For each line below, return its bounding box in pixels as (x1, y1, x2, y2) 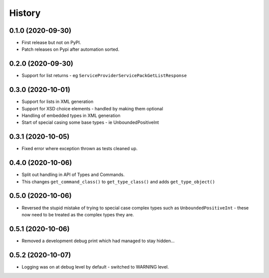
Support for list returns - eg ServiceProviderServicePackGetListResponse (21, 73, 187, 79)
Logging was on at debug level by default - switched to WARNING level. (21, 264, 169, 270)
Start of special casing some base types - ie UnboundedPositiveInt (21, 119, 159, 125)
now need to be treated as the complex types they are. (21, 211, 134, 217)
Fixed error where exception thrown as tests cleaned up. (21, 146, 138, 152)
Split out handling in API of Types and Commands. (21, 172, 125, 178)
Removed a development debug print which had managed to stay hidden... (21, 238, 175, 244)
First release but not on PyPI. (21, 40, 81, 46)
